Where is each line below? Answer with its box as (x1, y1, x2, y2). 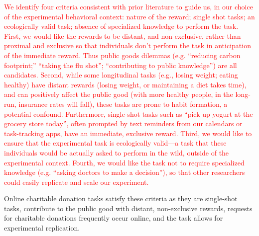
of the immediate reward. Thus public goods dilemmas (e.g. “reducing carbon (4, 50, 241, 60)
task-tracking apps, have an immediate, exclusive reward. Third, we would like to (4, 128, 252, 138)
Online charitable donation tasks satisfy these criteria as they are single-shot (4, 193, 238, 204)
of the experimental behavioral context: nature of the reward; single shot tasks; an (4, 11, 255, 21)
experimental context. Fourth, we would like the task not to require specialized (4, 157, 245, 167)
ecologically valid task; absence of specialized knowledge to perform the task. (4, 21, 239, 31)
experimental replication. (4, 223, 80, 233)
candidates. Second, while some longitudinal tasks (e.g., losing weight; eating (4, 70, 238, 80)
